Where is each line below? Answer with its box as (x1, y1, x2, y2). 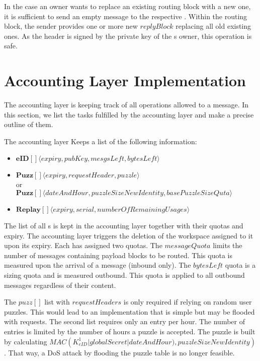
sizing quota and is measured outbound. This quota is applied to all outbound (4, 270, 245, 280)
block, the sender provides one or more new (4, 21, 138, 31)
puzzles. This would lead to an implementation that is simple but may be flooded (4, 306, 255, 317)
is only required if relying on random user (123, 296, 252, 307)
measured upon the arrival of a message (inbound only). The (4, 260, 191, 270)
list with (44, 296, 70, 307)
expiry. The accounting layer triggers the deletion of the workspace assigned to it (4, 230, 253, 240)
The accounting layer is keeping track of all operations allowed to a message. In (4, 99, 249, 110)
